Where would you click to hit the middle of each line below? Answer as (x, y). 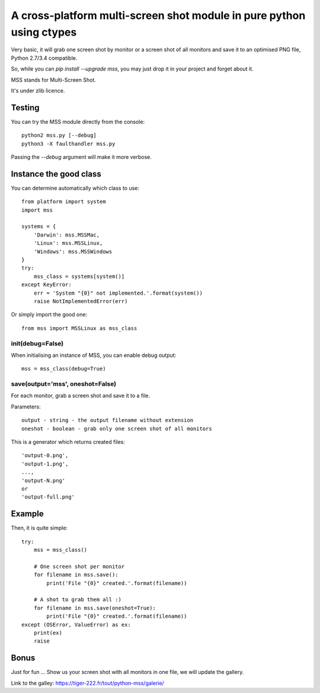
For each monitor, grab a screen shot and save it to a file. (81, 396)
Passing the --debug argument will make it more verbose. (81, 157)
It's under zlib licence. (38, 90)
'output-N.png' (44, 480)
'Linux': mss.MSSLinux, (68, 243)
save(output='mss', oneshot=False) (64, 384)
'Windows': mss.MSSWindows (73, 251)
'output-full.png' (48, 497)
